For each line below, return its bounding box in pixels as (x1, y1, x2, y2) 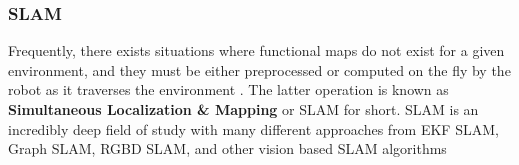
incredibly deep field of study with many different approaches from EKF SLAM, (8, 118, 499, 139)
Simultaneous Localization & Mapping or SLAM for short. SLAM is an (8, 99, 479, 119)
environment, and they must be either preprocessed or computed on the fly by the (8, 59, 511, 80)
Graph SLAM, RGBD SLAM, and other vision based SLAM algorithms (8, 138, 447, 159)
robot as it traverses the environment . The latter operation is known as (8, 79, 449, 100)
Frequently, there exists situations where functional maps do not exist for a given (8, 40, 505, 61)
